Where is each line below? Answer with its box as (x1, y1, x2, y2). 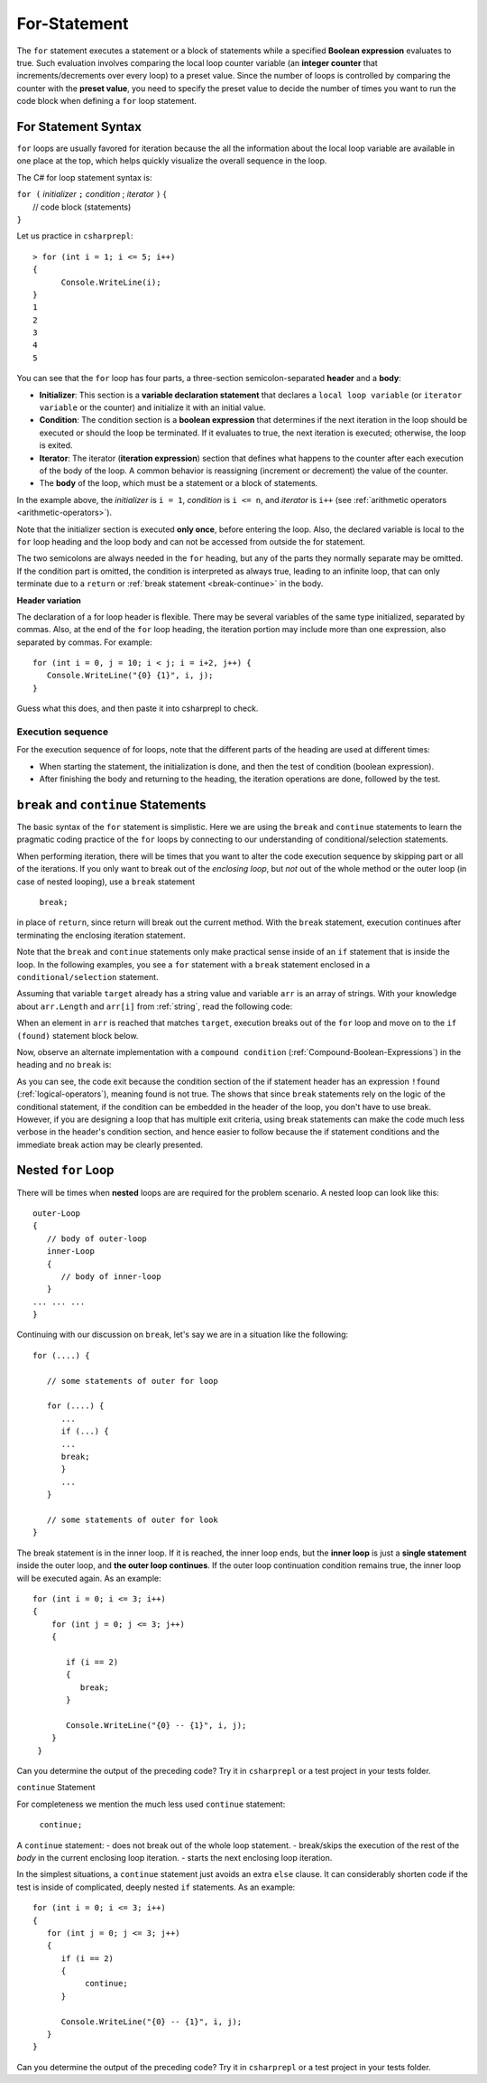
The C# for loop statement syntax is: (16, 172, 152, 182)
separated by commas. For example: (16, 637, 152, 648)
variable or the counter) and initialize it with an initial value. (39, 402, 266, 413)
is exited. (39, 440, 73, 451)
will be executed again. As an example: (16, 1573, 161, 1583)
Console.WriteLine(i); (60, 276, 161, 287)
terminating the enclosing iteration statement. (16, 929, 186, 940)
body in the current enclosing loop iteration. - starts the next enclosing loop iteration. (16, 1852, 333, 1863)
